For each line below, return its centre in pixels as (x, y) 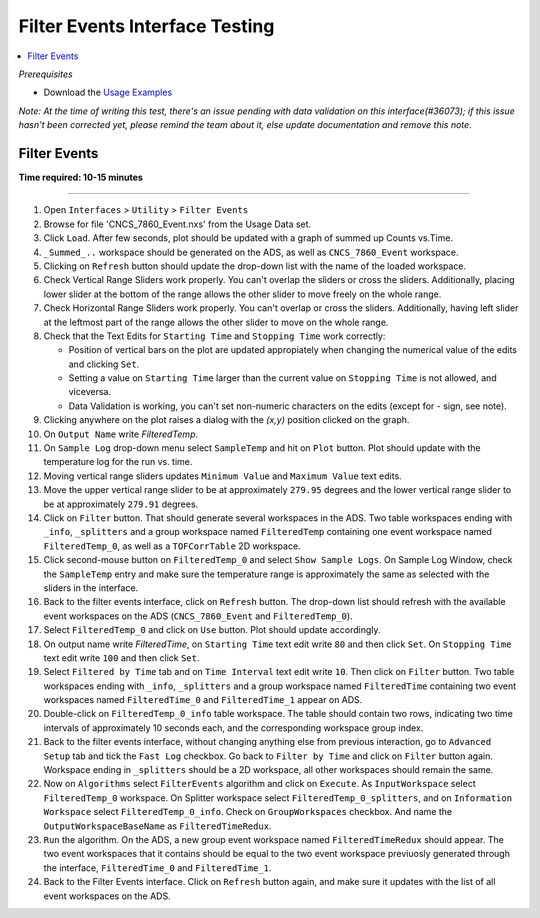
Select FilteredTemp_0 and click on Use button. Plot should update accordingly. (212, 630)
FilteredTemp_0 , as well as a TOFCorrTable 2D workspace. (172, 546)
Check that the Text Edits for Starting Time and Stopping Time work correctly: (214, 336)
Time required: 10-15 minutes (81, 177)
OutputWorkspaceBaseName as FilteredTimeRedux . (157, 826)
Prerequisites (46, 74)
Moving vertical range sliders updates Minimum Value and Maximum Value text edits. (222, 476)
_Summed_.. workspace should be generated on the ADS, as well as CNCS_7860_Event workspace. (251, 252)
